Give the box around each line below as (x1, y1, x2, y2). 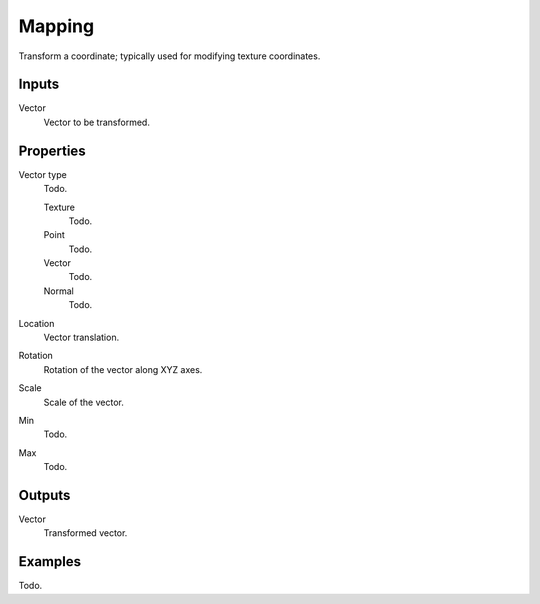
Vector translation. (43, 331, 120, 344)
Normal (43, 285, 74, 297)
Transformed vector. (43, 527, 128, 539)
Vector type (18, 168, 67, 180)
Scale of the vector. (43, 396, 124, 408)
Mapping (18, 15, 95, 37)
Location (18, 317, 55, 329)
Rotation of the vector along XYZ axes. (43, 363, 203, 375)
